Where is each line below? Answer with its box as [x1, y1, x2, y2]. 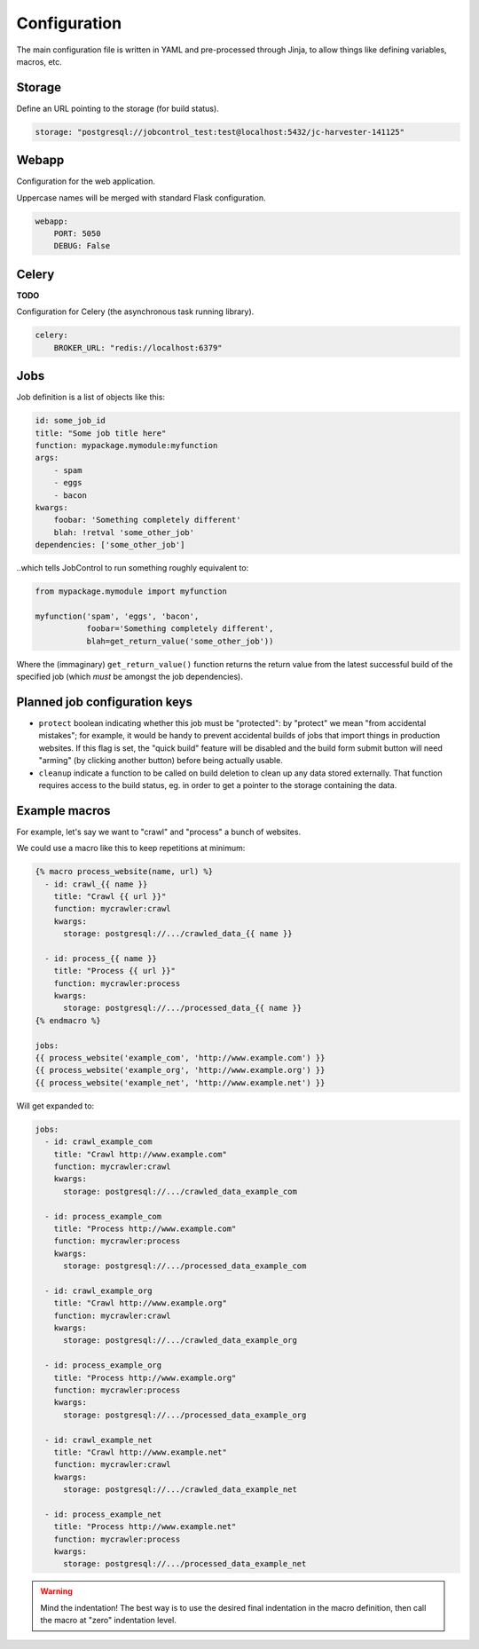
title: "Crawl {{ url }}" [53, 891, 167, 901]
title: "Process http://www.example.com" [53, 1223, 237, 1234]
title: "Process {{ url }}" [53, 966, 177, 976]
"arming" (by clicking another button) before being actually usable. [38, 755, 283, 766]
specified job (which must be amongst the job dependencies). [16, 671, 244, 682]
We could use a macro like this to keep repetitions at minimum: [16, 843, 246, 854]
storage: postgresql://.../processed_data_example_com [63, 1261, 307, 1271]
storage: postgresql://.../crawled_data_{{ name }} [63, 928, 293, 939]
